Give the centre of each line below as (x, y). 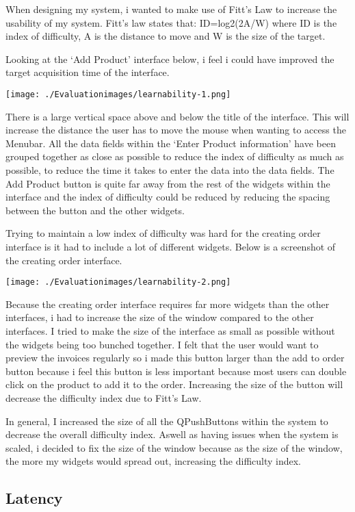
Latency (34, 498)
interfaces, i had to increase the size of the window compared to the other (160, 317)
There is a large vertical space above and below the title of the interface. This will (177, 116)
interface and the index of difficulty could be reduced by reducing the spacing (168, 197)
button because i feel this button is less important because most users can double (176, 371)
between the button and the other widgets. (95, 210)
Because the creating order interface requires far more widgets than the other (168, 304)
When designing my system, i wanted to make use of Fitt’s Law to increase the (171, 9)
